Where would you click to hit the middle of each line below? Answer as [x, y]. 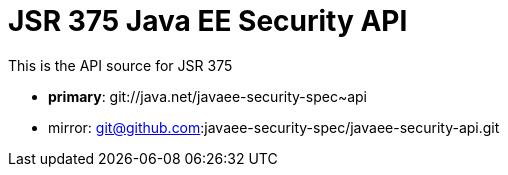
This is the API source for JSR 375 [120, 65]
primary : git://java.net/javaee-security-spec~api [208, 96]
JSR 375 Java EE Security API [208, 21]
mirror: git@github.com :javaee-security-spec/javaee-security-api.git [274, 127]
